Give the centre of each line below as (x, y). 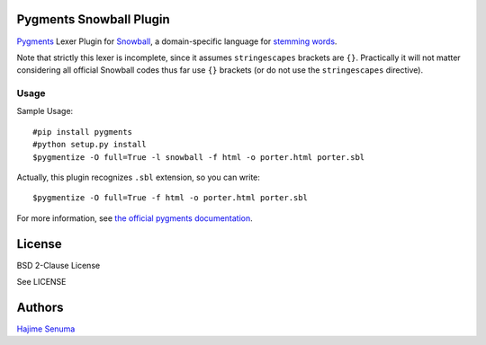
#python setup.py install (90, 145)
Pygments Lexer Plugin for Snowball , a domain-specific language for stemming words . (177, 41)
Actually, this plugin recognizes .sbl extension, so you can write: (139, 177)
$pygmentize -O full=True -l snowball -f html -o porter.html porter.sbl (199, 157)
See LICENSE (41, 282)
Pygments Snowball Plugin (93, 19)
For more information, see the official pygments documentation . (135, 218)
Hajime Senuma (46, 329)
